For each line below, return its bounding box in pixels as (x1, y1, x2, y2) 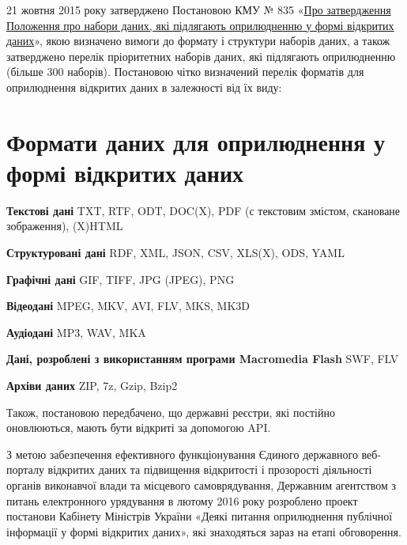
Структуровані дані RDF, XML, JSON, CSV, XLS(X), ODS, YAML (6, 244, 345, 261)
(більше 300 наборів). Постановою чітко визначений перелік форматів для (6, 63, 364, 80)
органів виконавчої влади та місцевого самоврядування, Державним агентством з (6, 477, 397, 493)
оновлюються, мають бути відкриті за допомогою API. (6, 419, 271, 436)
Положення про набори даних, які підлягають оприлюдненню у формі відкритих (6, 17, 394, 33)
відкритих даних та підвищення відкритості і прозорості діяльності (47, 461, 372, 478)
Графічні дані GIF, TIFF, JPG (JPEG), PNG (6, 271, 235, 287)
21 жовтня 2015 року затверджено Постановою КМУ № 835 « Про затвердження (6, 2, 391, 17)
